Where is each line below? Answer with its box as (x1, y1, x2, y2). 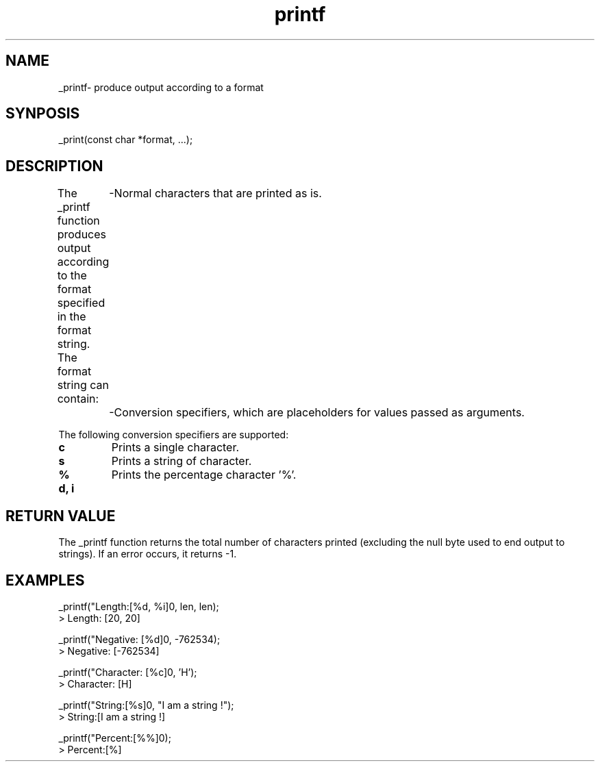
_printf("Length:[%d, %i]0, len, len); (58, 600, 219, 612)
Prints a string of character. (111, 454, 252, 468)
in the (57, 310, 86, 324)
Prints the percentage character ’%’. (111, 468, 297, 482)
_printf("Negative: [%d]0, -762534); (58, 633, 221, 645)
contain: (57, 392, 99, 406)
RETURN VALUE (5, 507, 116, 525)
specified (57, 296, 105, 310)
